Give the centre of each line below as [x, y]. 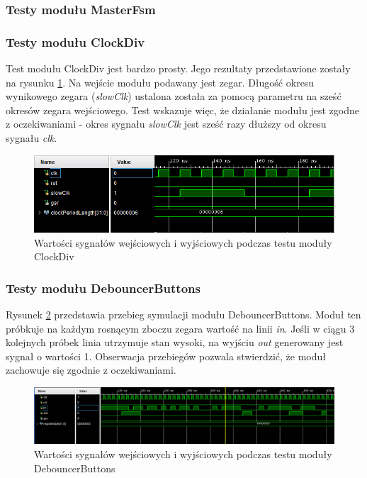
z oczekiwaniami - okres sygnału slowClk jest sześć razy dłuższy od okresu [166, 124]
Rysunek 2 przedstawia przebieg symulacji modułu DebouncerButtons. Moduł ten [183, 315]
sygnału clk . [32, 138]
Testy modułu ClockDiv [75, 41]
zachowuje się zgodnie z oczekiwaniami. [91, 370]
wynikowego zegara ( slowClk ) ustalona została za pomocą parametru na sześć [174, 96]
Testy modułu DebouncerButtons [103, 288]
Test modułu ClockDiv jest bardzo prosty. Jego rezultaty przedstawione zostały [178, 68]
